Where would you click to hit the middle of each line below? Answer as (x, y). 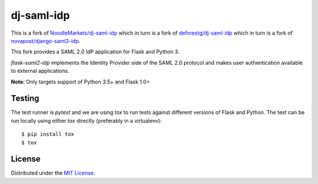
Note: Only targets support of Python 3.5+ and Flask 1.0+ (80, 82)
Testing (25, 98)
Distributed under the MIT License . (53, 173)
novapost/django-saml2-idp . (46, 41)
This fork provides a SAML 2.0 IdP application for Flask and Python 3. (95, 52)
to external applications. (40, 71)
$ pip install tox (48, 134)
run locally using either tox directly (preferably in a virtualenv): (86, 121)
